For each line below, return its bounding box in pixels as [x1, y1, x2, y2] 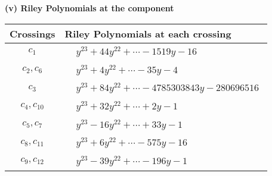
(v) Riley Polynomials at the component [5, 2, 174, 14]
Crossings [10, 26, 55, 40]
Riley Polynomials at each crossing [64, 26, 231, 40]
